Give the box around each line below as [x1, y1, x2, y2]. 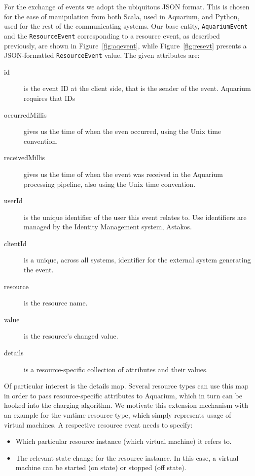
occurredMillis [4, 109, 47, 120]
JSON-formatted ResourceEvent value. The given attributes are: [4, 50, 200, 60]
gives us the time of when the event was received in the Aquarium [24, 169, 223, 179]
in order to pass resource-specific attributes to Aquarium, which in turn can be [4, 390, 242, 400]
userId [4, 195, 23, 206]
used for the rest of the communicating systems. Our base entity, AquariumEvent [4, 21, 248, 31]
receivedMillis [4, 152, 45, 163]
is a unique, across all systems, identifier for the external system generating [24, 255, 251, 265]
